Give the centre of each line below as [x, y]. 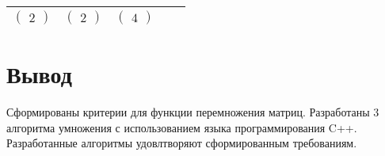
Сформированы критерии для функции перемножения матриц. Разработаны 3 [193, 112]
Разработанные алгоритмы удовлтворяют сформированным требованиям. [182, 143]
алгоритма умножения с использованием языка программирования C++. [182, 127]
